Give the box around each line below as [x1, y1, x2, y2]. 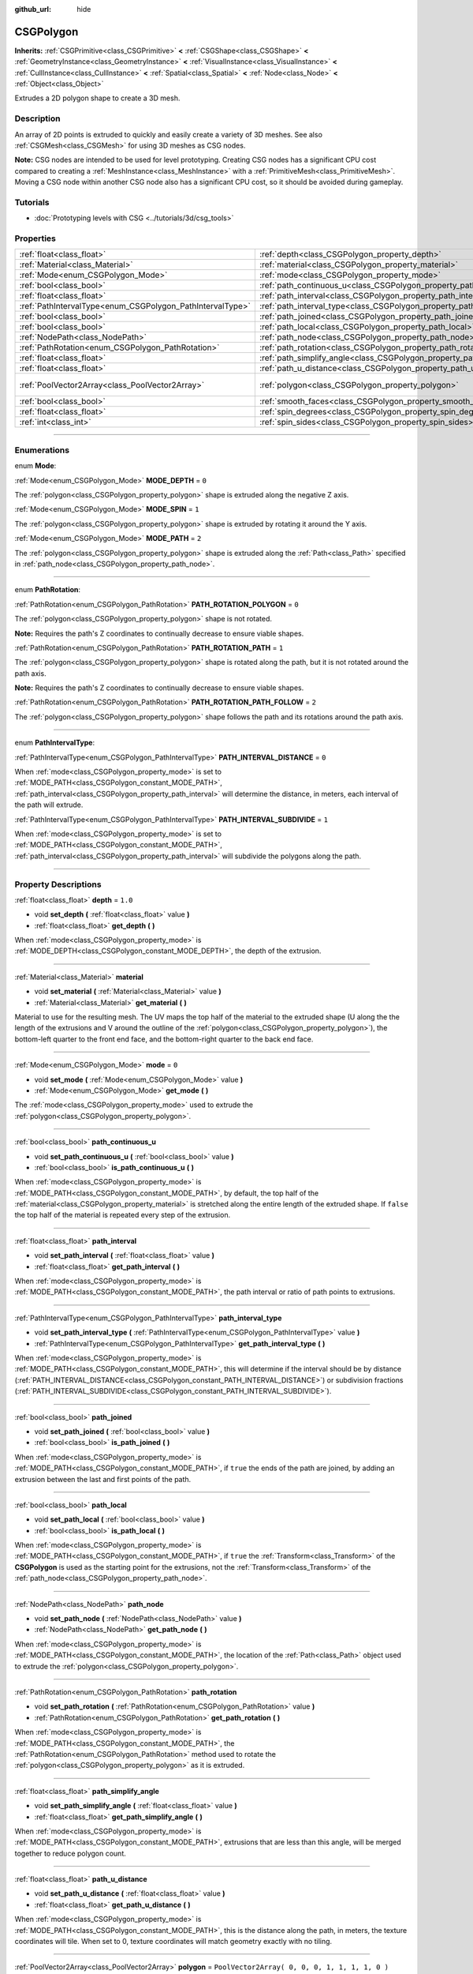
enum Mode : [14, 461, 57, 471]
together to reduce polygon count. [14, 1848, 126, 1858]
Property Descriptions [14, 879, 102, 890]
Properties [14, 233, 57, 244]
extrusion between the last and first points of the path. [14, 1474, 192, 1484]
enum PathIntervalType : [14, 738, 95, 748]
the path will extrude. [14, 800, 84, 809]
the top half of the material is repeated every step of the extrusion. [14, 1210, 231, 1220]
